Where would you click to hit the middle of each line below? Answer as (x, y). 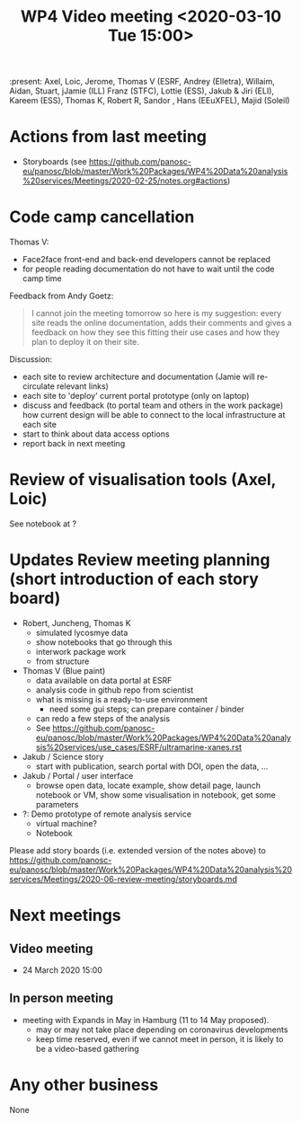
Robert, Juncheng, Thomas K (77, 623)
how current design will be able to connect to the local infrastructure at (154, 415)
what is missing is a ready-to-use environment (122, 699)
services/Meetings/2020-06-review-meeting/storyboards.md (124, 879)
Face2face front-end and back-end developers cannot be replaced (146, 260)
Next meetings (65, 916)
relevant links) (83, 386)
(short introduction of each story (134, 579)
